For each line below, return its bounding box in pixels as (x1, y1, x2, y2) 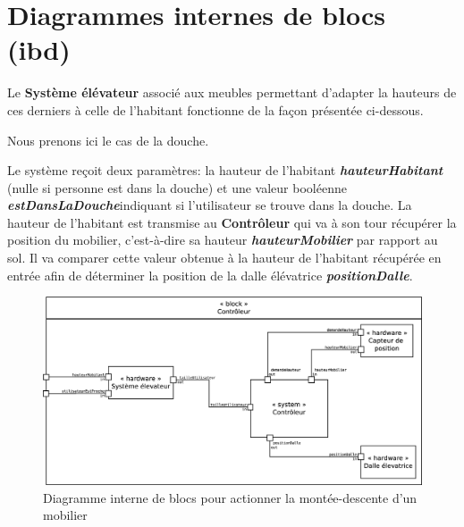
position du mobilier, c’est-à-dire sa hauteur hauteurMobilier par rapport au (7, 230, 438, 249)
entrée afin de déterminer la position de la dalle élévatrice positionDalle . (7, 265, 413, 284)
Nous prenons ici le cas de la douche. (7, 130, 209, 149)
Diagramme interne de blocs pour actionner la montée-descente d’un (43, 488, 418, 506)
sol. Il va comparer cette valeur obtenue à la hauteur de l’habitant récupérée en (7, 248, 442, 267)
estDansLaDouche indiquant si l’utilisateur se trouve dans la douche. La (7, 196, 412, 214)
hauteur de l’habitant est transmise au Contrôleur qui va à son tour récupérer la (7, 213, 457, 231)
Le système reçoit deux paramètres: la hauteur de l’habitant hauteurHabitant (7, 161, 443, 180)
